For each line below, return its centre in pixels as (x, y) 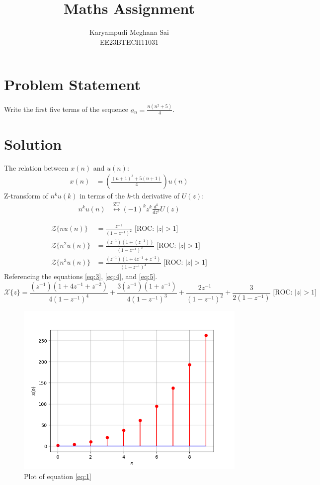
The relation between (36, 167)
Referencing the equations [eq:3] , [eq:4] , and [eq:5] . (81, 276)
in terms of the (102, 196)
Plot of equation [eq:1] (58, 476)
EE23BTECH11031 (129, 42)
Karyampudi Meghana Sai (129, 32)
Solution (33, 144)
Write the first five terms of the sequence (66, 109)
